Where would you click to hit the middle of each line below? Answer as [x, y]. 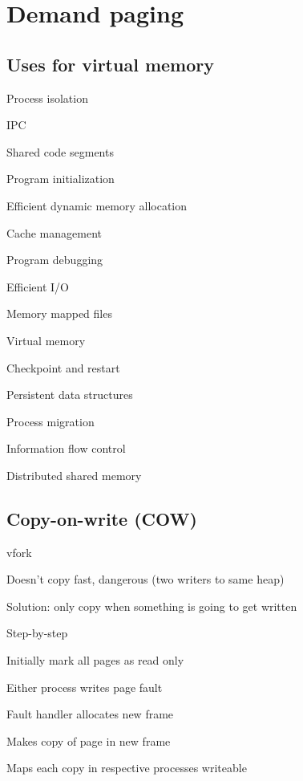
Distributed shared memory [74, 475]
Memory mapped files [59, 313]
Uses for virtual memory [110, 64]
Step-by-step [37, 633]
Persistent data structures [70, 395]
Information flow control [66, 448]
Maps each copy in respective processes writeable [127, 768]
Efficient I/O [38, 286]
